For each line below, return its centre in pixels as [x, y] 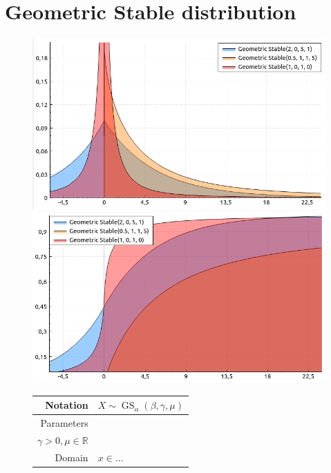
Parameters [64, 422]
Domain [72, 457]
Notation [67, 405]
